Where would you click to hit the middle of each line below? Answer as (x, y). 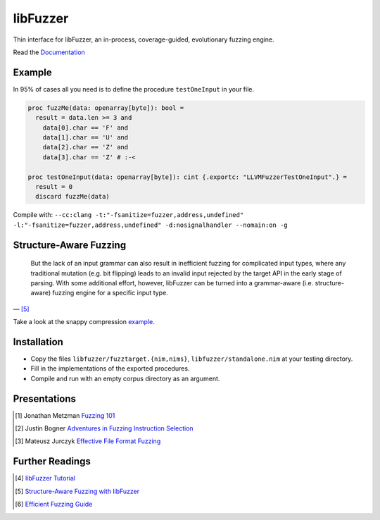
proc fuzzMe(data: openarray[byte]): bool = (106, 108)
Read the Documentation (49, 52)
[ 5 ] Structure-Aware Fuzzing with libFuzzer (77, 491)
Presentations (45, 398)
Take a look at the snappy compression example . (84, 322)
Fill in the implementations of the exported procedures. (110, 369)
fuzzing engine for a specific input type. (110, 293)
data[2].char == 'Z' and (85, 147)
